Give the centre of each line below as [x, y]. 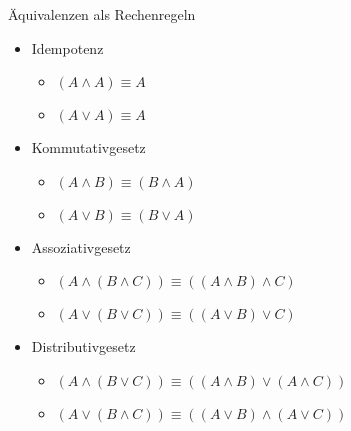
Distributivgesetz [83, 346]
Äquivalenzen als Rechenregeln [102, 14]
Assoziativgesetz [81, 246]
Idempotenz [67, 47]
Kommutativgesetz [88, 147]
